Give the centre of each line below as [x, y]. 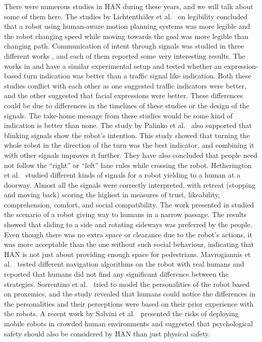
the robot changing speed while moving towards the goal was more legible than [126, 36]
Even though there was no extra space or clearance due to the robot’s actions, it [128, 234]
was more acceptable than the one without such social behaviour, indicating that [129, 244]
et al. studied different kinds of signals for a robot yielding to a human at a [122, 175]
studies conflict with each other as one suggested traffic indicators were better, [125, 85]
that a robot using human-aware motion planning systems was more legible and [127, 26]
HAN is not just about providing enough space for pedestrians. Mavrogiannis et [127, 254]
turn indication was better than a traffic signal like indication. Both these [137, 76]
